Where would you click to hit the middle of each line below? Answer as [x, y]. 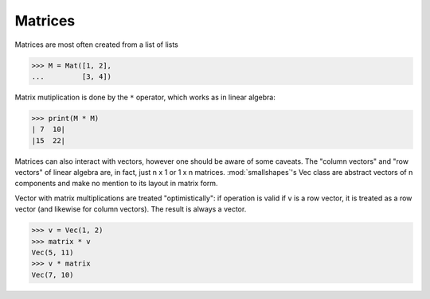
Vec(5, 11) [53, 252]
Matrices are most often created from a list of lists [96, 45]
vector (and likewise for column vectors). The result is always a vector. [131, 209]
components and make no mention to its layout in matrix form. [116, 184]
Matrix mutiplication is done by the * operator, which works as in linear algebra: [145, 97]
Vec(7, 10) [53, 275]
